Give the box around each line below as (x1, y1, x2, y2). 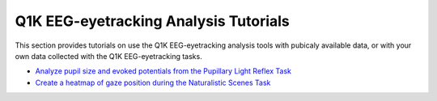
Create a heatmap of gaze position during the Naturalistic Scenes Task (35, 78, 271, 87)
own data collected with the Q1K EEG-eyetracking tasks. (15, 51, 202, 61)
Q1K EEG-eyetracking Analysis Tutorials (15, 12, 291, 30)
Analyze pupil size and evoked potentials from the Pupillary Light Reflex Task (35, 66, 291, 76)
